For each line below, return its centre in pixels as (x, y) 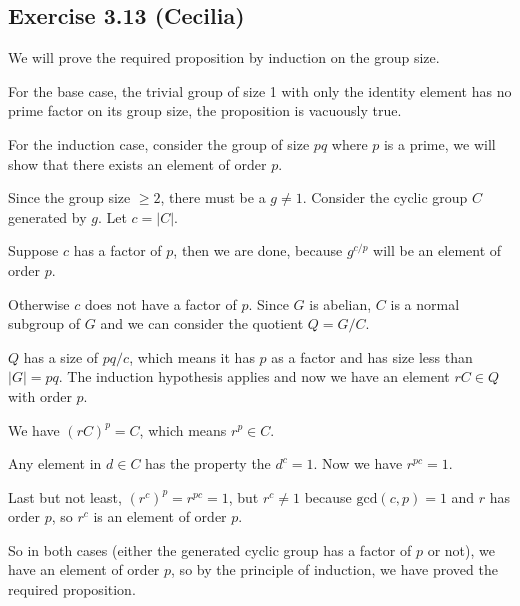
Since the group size (69, 197)
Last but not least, (65, 496)
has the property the (208, 463)
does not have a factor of (160, 303)
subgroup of (44, 323)
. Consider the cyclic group (385, 197)
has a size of (61, 356)
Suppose (33, 250)
